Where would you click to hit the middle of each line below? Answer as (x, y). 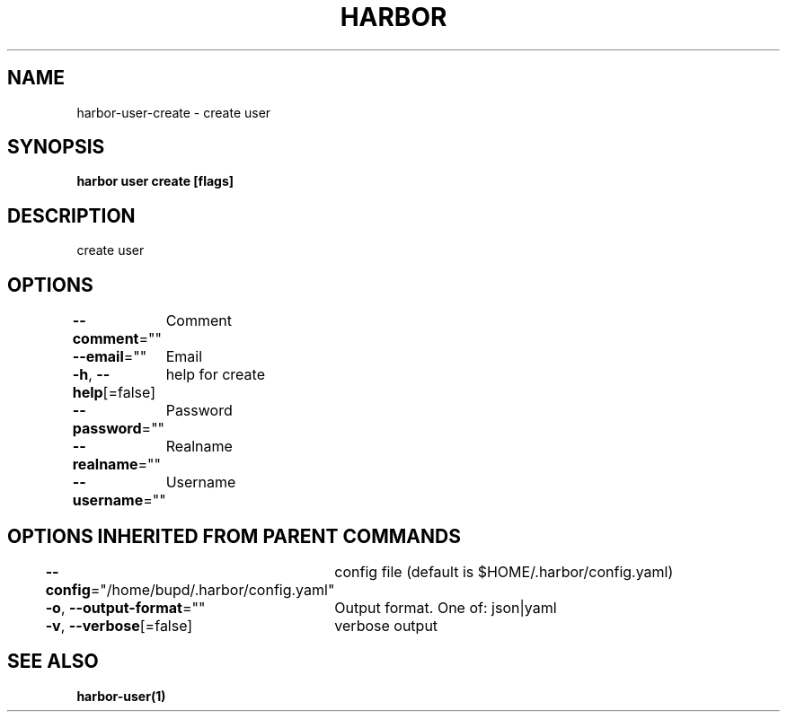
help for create (215, 375)
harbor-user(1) (121, 696)
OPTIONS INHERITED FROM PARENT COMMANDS (234, 536)
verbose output (386, 625)
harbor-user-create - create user (174, 112)
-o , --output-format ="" (125, 607)
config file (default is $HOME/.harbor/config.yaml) (504, 571)
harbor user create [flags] (155, 181)
